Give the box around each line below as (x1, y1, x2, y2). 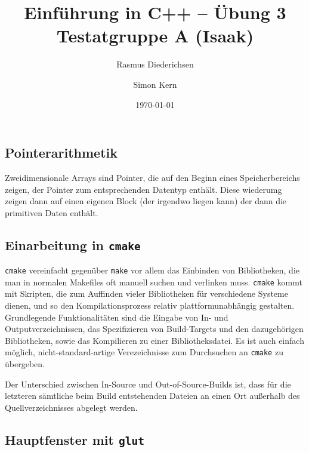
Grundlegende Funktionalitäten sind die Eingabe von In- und (5, 310, 228, 323)
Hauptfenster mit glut (5, 430, 144, 448)
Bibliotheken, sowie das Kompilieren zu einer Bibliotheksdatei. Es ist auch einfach (5, 334, 304, 346)
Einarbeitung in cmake (5, 235, 141, 254)
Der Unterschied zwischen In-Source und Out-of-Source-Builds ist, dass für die (5, 377, 291, 390)
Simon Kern (133, 78, 177, 90)
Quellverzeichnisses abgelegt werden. (5, 401, 138, 413)
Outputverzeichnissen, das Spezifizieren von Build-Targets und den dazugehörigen (5, 322, 304, 335)
